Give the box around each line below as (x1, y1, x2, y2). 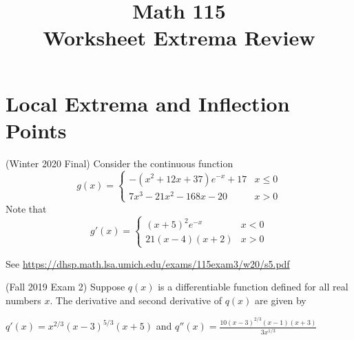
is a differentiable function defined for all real (158, 279, 348, 294)
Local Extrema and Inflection (6, 89, 290, 117)
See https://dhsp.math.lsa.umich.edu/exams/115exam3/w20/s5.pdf (6, 256, 290, 270)
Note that (6, 201, 47, 215)
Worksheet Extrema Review (43, 23, 315, 52)
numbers (6, 293, 41, 307)
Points (6, 116, 67, 144)
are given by (255, 293, 306, 307)
